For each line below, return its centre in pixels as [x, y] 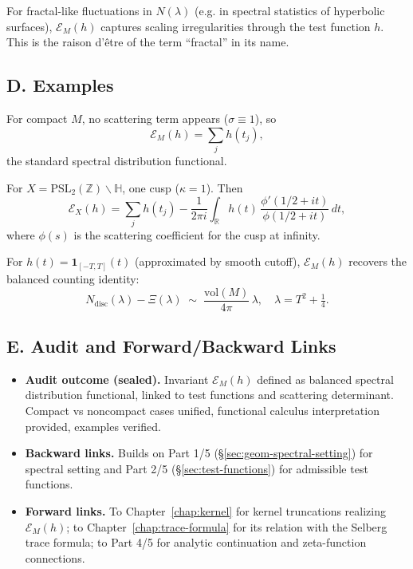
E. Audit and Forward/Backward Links [171, 346]
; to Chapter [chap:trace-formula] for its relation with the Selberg [227, 526]
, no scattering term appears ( [155, 118]
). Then [224, 187]
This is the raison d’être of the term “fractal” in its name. [148, 42]
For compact [37, 118]
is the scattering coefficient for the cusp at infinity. [197, 234]
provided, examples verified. [93, 426]
